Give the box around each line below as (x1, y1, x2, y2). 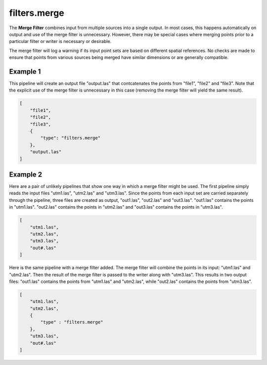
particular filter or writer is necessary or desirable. (9, 39, 112, 45)
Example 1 (9, 67, 41, 76)
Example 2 (9, 170, 42, 179)
